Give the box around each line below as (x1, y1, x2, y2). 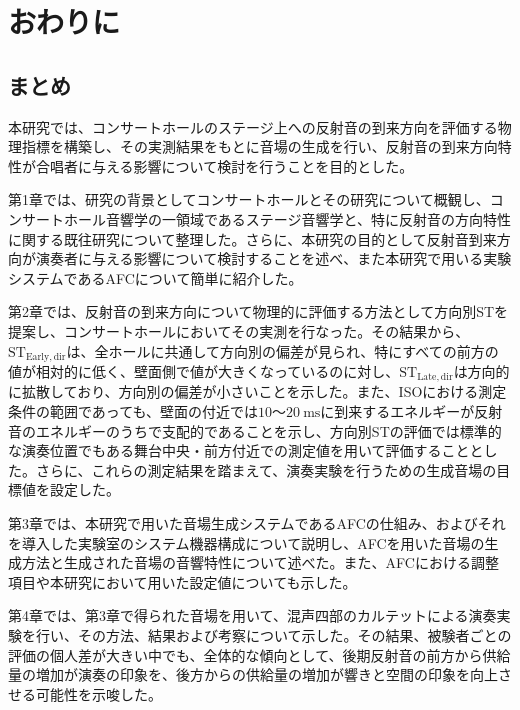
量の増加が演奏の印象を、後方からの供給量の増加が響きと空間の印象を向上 (8, 664, 498, 685)
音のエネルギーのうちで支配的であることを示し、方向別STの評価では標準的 (8, 420, 502, 441)
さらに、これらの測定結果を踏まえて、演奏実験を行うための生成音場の (35, 459, 497, 480)
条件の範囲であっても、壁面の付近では (8, 401, 259, 422)
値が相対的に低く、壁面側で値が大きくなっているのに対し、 (8, 360, 400, 381)
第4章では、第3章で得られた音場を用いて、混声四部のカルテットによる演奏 (8, 605, 497, 626)
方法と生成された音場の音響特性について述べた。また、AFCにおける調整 (21, 552, 499, 573)
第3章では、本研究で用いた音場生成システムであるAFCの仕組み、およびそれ (8, 512, 506, 533)
